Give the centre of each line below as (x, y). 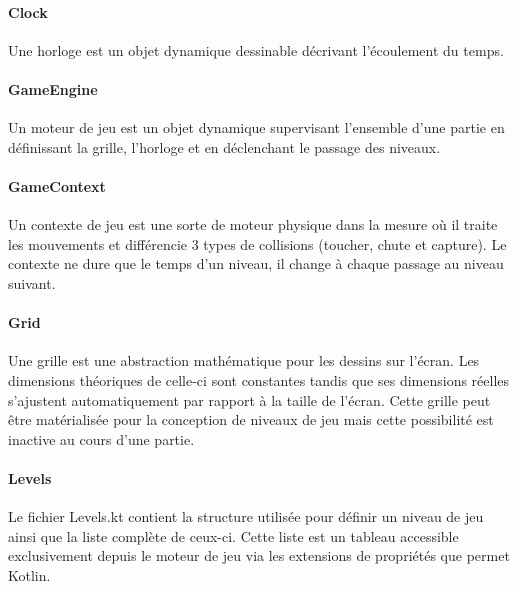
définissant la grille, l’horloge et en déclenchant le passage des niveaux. (224, 146)
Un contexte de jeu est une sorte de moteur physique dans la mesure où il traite (253, 224)
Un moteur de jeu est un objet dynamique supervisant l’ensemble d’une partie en (256, 127)
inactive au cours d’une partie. (101, 438)
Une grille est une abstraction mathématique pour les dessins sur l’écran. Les (244, 360)
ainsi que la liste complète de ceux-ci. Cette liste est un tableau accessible (233, 535)
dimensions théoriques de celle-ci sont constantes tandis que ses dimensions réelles (259, 379)
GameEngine (53, 88)
